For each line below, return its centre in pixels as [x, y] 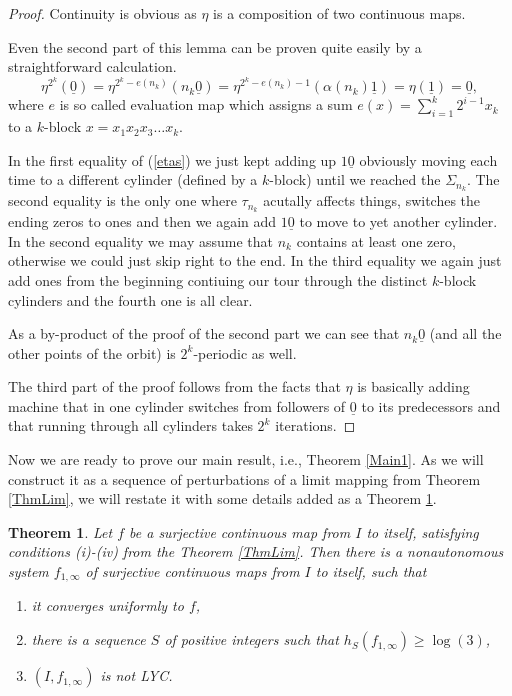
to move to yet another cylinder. [398, 221]
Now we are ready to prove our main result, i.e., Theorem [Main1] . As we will [246, 459]
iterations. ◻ [315, 425]
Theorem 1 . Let [60, 531]
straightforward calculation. [92, 66]
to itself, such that [371, 571]
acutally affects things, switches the [372, 200]
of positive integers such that [251, 639]
